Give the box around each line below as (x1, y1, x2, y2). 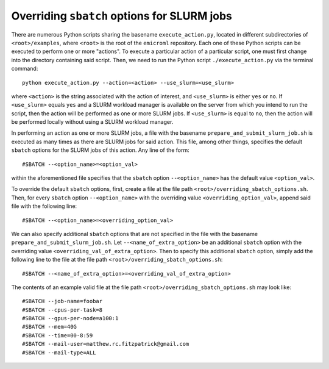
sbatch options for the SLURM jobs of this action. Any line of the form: (11, 146, 190, 154)
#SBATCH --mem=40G (22, 323, 77, 331)
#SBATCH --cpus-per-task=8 (22, 306, 103, 313)
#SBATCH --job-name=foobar (22, 298, 103, 305)
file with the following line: (11, 202, 77, 210)
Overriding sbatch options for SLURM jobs (11, 9, 233, 23)
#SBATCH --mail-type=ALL (22, 349, 96, 356)
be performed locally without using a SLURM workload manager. (11, 118, 174, 126)
